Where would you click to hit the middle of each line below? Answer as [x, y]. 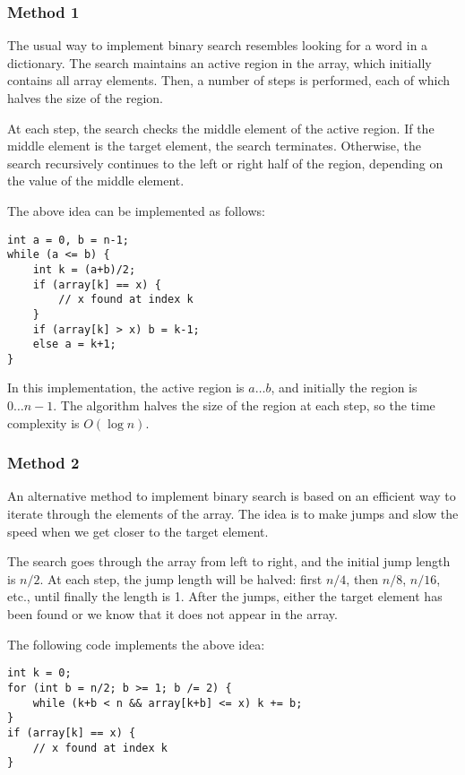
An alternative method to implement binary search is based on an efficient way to [232, 496]
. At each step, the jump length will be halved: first [181, 578]
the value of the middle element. [96, 181]
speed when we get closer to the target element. [138, 531]
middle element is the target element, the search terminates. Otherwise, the [214, 146]
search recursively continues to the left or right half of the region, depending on [225, 163]
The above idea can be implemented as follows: [136, 210]
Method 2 [43, 463]
